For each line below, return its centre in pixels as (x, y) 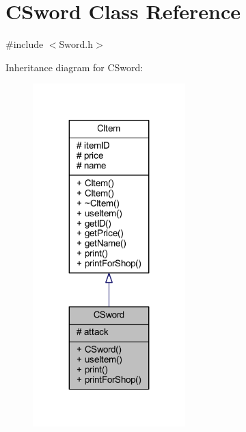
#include (25, 44)
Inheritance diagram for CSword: (74, 67)
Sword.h (76, 44)
